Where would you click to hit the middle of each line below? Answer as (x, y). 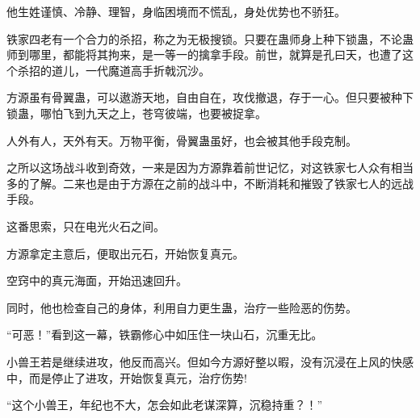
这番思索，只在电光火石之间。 (86, 226)
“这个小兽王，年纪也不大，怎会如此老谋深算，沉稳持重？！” (165, 405)
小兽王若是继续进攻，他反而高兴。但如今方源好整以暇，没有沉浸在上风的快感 (210, 361)
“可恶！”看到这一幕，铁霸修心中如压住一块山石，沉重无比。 (165, 334)
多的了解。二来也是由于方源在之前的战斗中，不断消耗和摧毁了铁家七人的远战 (210, 183)
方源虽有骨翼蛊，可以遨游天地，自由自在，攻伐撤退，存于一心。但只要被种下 (210, 97)
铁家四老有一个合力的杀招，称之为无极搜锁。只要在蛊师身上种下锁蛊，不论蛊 (210, 38)
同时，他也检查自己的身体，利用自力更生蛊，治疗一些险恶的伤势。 (182, 307)
